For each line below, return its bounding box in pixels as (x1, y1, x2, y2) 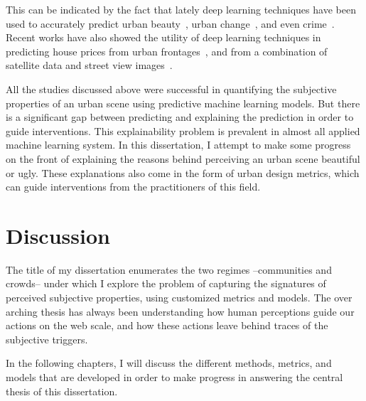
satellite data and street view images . (6, 58, 173, 73)
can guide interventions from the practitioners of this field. (6, 179, 261, 194)
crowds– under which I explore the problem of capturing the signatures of (6, 276, 326, 291)
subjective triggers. (6, 331, 88, 346)
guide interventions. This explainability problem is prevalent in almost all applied (6, 123, 360, 138)
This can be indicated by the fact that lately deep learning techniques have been (6, 2, 356, 16)
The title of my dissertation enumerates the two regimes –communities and (6, 262, 332, 277)
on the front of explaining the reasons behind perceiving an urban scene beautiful (6, 151, 360, 166)
